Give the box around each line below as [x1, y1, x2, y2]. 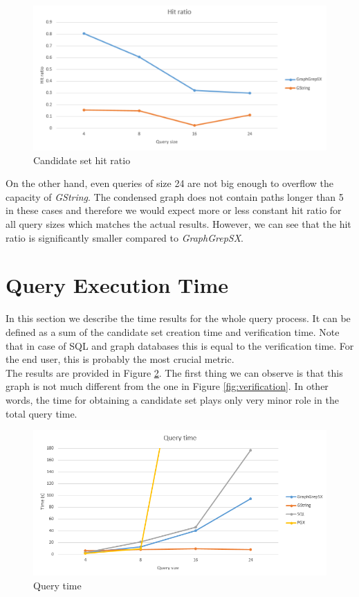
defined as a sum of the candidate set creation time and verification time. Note [6, 324, 340, 339]
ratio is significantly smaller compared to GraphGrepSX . [6, 230, 243, 244]
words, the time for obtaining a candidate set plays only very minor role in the [6, 392, 339, 407]
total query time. [6, 406, 77, 420]
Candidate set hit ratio [33, 152, 131, 167]
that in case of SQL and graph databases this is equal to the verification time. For [6, 338, 354, 353]
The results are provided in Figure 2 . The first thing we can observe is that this [6, 365, 343, 380]
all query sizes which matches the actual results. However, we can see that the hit [6, 217, 351, 231]
